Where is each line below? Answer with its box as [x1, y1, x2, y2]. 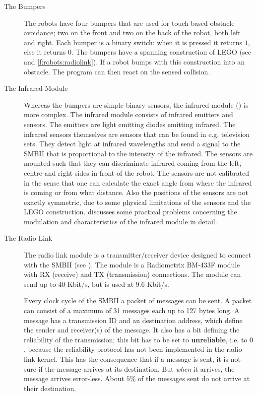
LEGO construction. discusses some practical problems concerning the [24, 206, 237, 217]
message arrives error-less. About [24, 373, 124, 384]
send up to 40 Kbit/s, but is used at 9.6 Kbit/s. [24, 278, 169, 289]
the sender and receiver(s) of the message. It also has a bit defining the [24, 325, 240, 335]
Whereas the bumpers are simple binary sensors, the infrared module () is [24, 99, 249, 110]
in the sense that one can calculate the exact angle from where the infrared [24, 177, 252, 188]
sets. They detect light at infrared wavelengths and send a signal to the [24, 138, 241, 149]
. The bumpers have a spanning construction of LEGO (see [71, 47, 252, 57]
